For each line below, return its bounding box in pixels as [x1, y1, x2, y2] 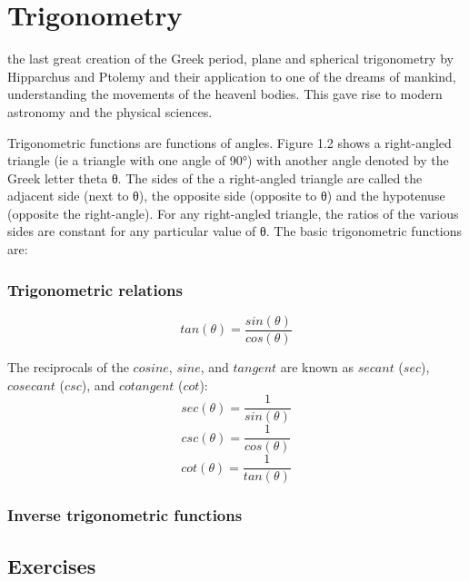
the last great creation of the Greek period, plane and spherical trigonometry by [7, 49, 454, 68]
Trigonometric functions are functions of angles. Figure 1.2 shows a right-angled [7, 133, 452, 152]
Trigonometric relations [7, 278, 183, 300]
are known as [280, 357, 354, 376]
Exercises [7, 551, 96, 579]
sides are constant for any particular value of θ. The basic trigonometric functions [7, 222, 463, 241]
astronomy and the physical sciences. [7, 102, 213, 121]
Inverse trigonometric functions [7, 504, 243, 527]
